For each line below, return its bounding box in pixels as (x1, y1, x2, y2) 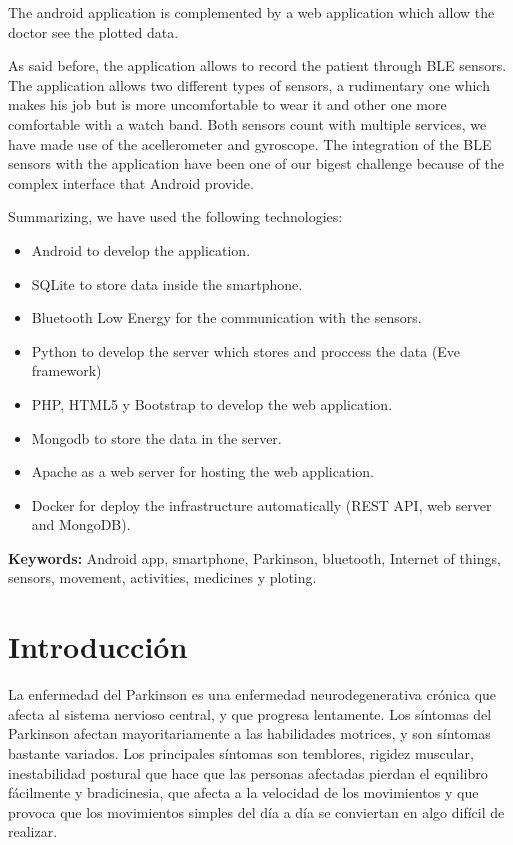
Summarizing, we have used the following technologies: (8, 206, 343, 227)
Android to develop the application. (31, 239, 251, 260)
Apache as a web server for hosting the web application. (31, 461, 374, 482)
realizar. (8, 821, 58, 842)
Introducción (8, 626, 188, 667)
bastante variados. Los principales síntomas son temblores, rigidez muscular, (8, 742, 474, 763)
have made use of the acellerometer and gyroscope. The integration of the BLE (8, 133, 492, 154)
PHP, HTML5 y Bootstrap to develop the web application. (31, 393, 393, 414)
